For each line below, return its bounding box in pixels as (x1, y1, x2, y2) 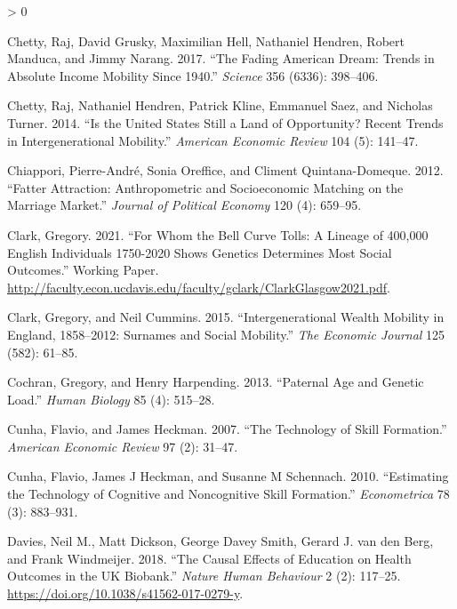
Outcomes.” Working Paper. (7, 260, 159, 279)
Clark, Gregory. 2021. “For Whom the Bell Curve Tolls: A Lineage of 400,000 (7, 225, 429, 244)
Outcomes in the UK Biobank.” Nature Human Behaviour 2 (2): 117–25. (7, 566, 401, 585)
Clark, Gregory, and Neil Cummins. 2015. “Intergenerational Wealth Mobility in (7, 308, 445, 326)
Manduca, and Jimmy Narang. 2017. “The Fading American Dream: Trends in (7, 49, 435, 68)
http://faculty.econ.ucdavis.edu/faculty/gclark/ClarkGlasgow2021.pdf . (7, 277, 390, 296)
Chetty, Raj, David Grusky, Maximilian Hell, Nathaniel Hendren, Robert (7, 31, 405, 50)
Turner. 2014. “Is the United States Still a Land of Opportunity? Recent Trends (7, 113, 444, 132)
